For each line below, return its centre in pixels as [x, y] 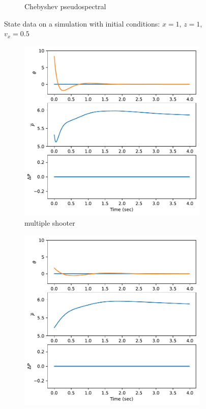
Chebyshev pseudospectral [65, 6]
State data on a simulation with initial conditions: [82, 23]
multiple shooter [50, 223]
